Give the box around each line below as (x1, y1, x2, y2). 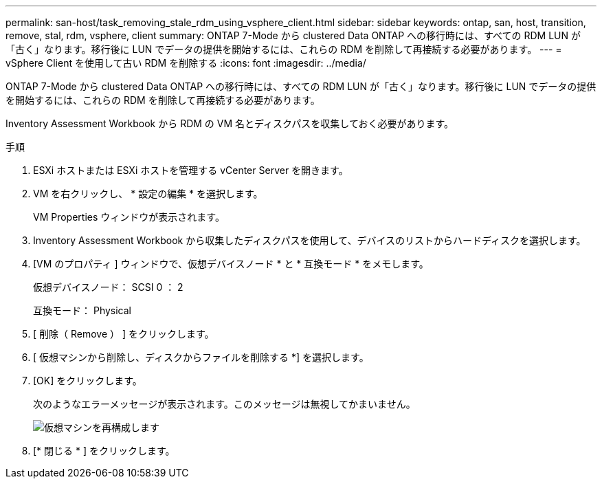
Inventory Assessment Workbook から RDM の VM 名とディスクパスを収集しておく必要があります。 (5, 118, 454, 129)
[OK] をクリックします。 (33, 375, 142, 386)
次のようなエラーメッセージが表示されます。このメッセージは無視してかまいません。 (33, 398, 416, 410)
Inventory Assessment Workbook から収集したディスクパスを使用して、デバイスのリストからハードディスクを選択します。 (33, 234, 586, 246)
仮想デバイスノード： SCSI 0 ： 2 (33, 281, 183, 293)
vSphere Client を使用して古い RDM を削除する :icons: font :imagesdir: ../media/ (5, 57, 366, 69)
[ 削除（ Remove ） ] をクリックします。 (33, 328, 214, 340)
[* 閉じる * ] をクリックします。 (33, 445, 175, 456)
